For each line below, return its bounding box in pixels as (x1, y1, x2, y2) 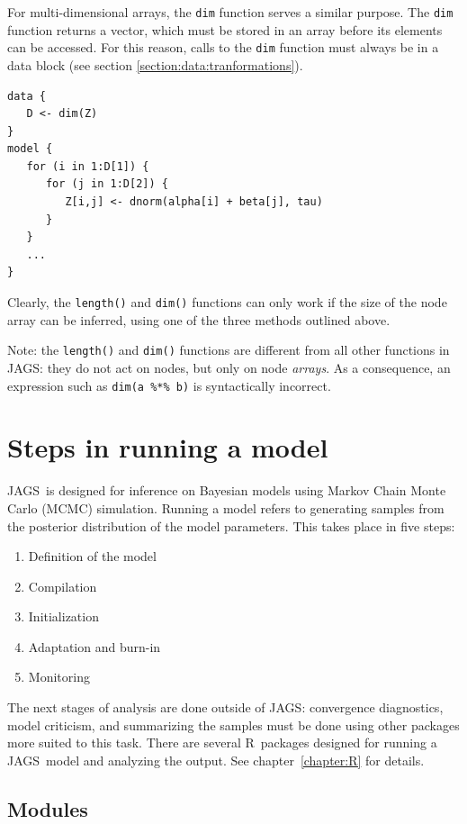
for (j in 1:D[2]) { (45, 177, 168, 191)
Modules (7, 794, 88, 822)
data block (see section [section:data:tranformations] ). (7, 55, 303, 74)
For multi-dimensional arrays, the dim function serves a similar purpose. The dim (7, 3, 454, 21)
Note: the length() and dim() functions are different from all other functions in (7, 340, 450, 359)
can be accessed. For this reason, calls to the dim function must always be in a (7, 38, 439, 57)
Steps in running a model (7, 429, 328, 466)
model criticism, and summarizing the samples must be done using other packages (7, 715, 460, 734)
